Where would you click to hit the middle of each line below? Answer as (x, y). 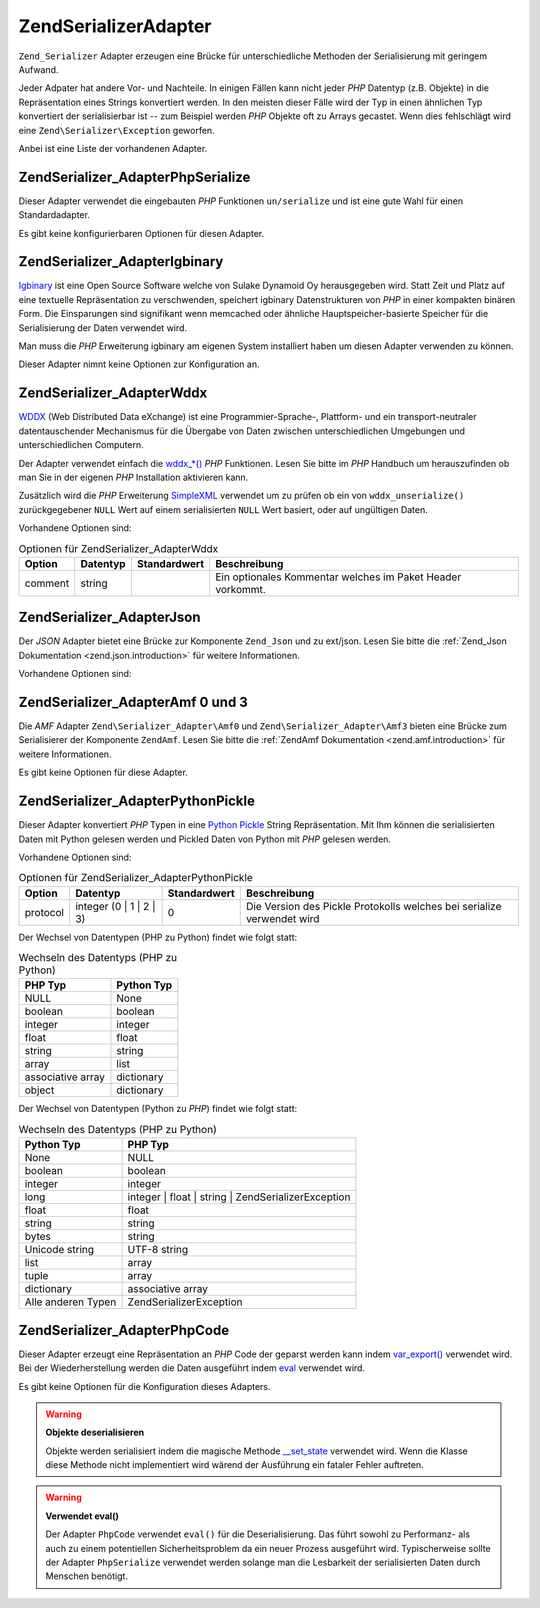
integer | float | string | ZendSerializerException (239, 1197)
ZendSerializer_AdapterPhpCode (124, 1330)
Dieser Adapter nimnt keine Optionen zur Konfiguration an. (139, 364)
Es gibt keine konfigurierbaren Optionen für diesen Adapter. (141, 233)
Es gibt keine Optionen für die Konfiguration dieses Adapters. (144, 1386)
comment (47, 583)
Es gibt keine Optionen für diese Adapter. (103, 772)
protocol (44, 912)
